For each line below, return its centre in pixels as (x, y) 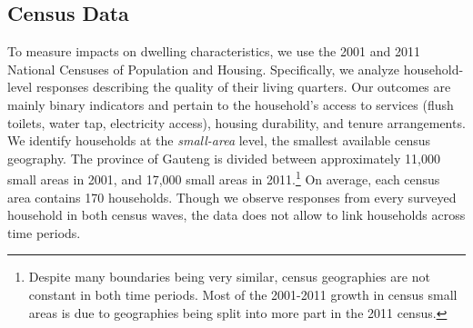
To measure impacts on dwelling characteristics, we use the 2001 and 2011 (214, 51)
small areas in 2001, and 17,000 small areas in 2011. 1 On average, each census (224, 178)
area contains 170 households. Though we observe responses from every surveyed (232, 197)
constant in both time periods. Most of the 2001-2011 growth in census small (243, 294)
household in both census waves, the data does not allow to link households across (236, 215)
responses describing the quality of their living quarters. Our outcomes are (243, 87)
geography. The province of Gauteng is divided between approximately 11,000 (224, 158)
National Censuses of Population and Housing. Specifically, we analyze (204, 69)
